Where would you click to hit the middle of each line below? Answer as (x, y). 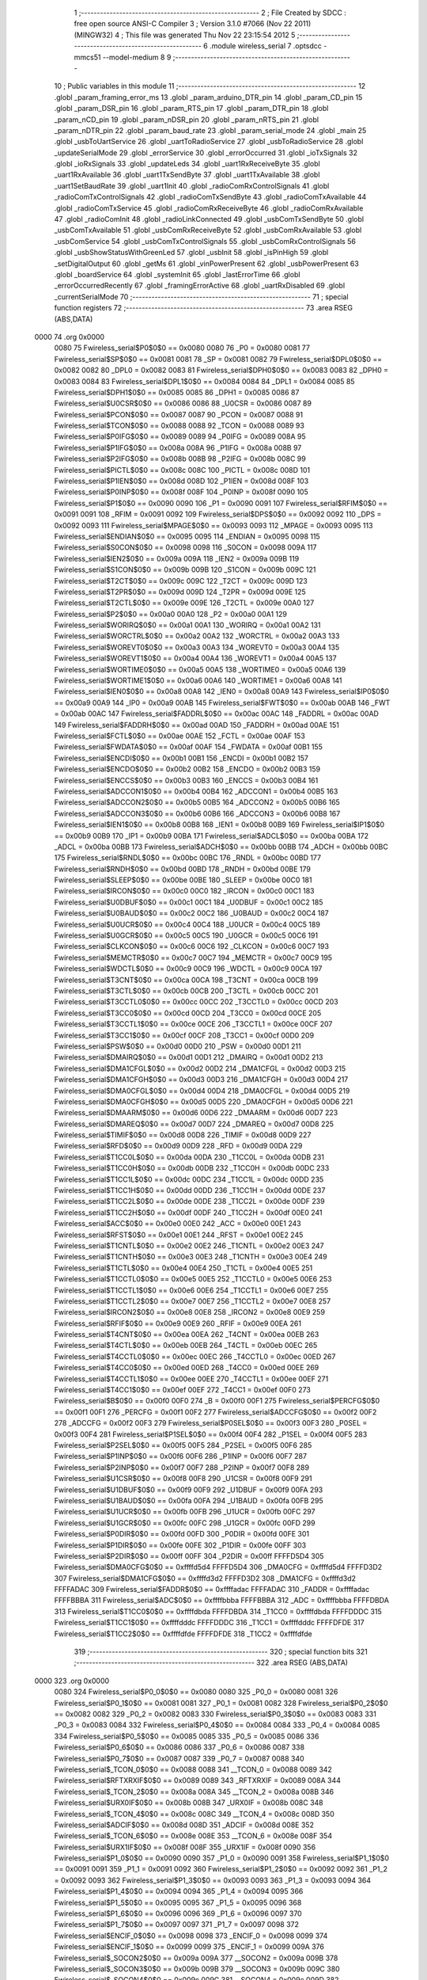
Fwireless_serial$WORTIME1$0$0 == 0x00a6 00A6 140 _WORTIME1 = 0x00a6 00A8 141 (198, 680)
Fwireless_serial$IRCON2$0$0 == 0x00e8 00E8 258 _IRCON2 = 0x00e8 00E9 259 (190, 1312)
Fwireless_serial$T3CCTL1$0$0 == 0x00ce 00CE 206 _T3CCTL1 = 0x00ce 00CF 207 (193, 1024)
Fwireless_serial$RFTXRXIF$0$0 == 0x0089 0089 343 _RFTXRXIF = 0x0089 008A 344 (198, 1780)
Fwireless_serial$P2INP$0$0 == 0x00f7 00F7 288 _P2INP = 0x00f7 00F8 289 (182, 1467)
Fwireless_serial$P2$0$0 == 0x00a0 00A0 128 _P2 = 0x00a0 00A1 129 (171, 614)
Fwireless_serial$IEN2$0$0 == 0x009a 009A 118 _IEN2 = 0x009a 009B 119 (177, 558)
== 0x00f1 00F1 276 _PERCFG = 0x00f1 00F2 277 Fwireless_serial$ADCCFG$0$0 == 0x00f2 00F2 (215, 1412)
